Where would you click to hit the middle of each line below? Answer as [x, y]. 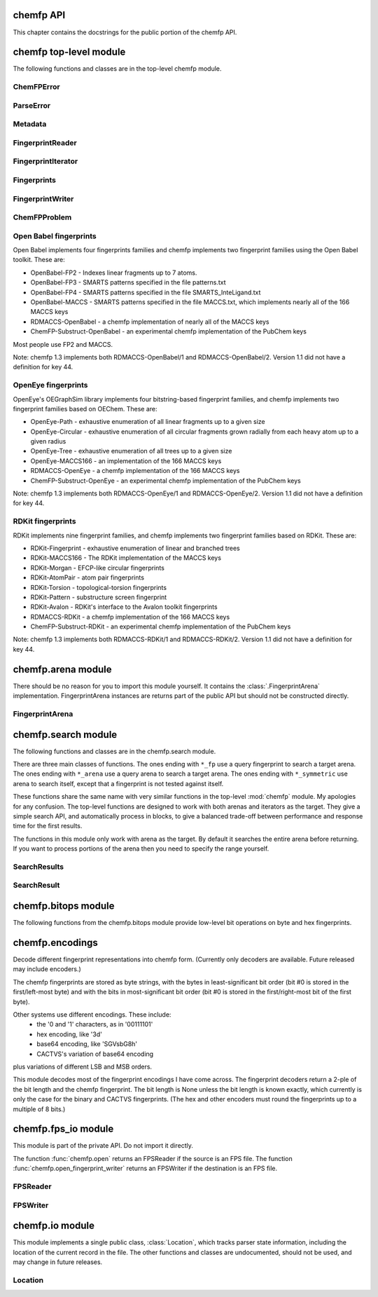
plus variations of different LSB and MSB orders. [83, 1066]
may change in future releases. [58, 1262]
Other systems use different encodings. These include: [92, 1015]
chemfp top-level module [69, 52]
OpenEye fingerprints [50, 385]
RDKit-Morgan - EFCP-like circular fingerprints [97, 568]
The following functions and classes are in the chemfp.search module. [114, 751]
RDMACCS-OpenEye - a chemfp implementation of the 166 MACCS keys [135, 471]
